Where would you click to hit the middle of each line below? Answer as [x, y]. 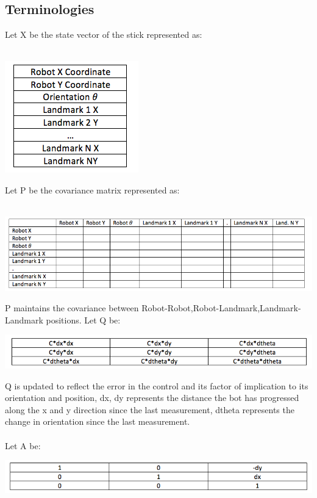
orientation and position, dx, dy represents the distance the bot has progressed [152, 398]
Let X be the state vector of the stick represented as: [104, 34]
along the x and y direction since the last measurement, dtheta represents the [150, 409]
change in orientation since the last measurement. [98, 421]
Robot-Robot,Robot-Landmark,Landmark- [221, 308]
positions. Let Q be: [83, 319]
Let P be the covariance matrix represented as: [92, 189]
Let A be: [23, 445]
